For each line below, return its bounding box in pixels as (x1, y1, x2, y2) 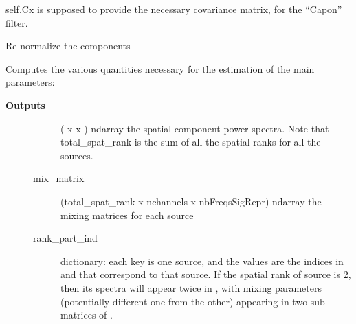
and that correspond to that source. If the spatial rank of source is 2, (60, 267, 351, 281)
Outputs (5, 97, 45, 112)
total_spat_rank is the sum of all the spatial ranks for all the (60, 135, 321, 149)
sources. (60, 148, 93, 162)
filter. (5, 15, 28, 30)
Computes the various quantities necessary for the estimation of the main (5, 61, 315, 76)
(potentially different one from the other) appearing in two (60, 294, 308, 308)
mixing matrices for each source (60, 207, 194, 222)
